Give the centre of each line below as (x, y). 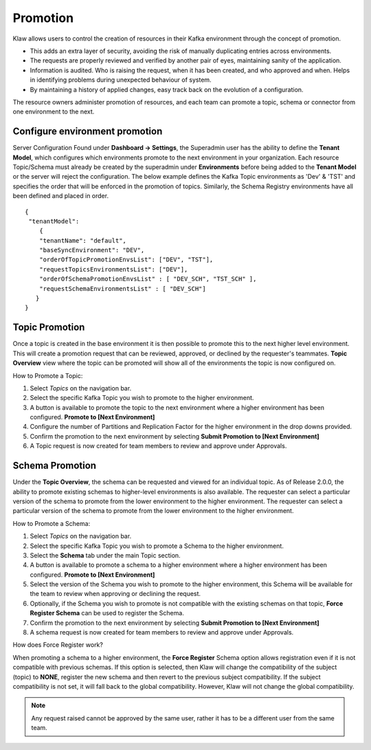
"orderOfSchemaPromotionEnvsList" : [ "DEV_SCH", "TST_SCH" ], (148, 279)
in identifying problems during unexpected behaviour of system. (121, 80)
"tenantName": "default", (83, 240)
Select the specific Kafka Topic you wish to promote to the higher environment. (142, 398)
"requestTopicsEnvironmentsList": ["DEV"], (113, 269)
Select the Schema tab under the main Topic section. (105, 555)
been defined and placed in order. (61, 196)
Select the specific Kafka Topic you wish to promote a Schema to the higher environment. (157, 546)
